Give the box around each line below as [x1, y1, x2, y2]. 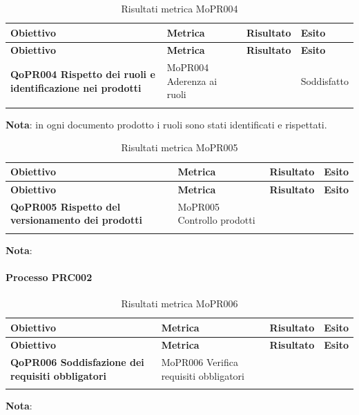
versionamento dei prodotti [10, 213, 142, 227]
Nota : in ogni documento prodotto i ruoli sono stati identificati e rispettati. [6, 117, 327, 131]
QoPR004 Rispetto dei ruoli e [10, 67, 155, 81]
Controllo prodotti [177, 213, 255, 227]
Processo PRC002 [6, 269, 93, 284]
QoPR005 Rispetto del [10, 199, 121, 213]
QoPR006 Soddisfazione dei [10, 355, 144, 369]
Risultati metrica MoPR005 [121, 140, 238, 155]
